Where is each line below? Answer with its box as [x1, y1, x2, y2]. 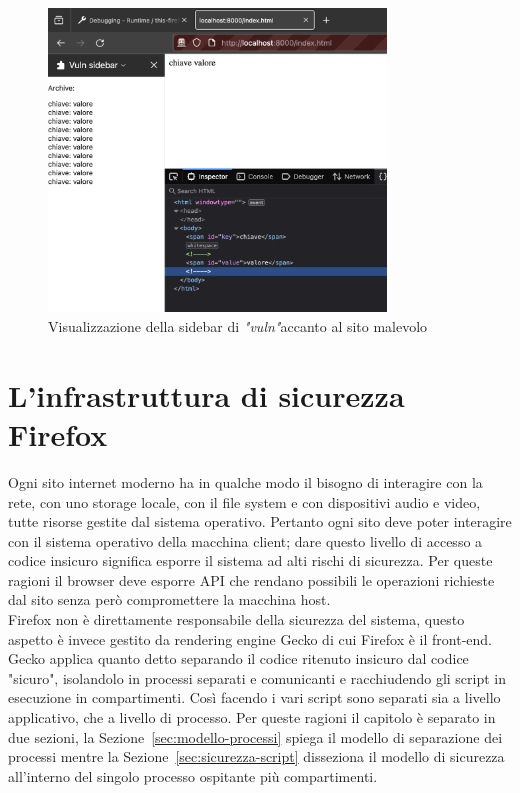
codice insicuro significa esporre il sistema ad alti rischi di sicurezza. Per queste [8, 550, 493, 571]
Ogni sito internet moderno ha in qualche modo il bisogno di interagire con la [8, 471, 483, 492]
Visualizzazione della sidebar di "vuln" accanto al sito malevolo [48, 316, 428, 336]
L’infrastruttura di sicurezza [8, 374, 405, 415]
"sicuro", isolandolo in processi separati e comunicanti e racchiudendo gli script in [8, 667, 507, 688]
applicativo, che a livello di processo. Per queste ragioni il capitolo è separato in [8, 707, 496, 728]
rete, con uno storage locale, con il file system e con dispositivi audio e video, [8, 491, 481, 512]
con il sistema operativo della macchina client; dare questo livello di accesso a [8, 530, 483, 551]
